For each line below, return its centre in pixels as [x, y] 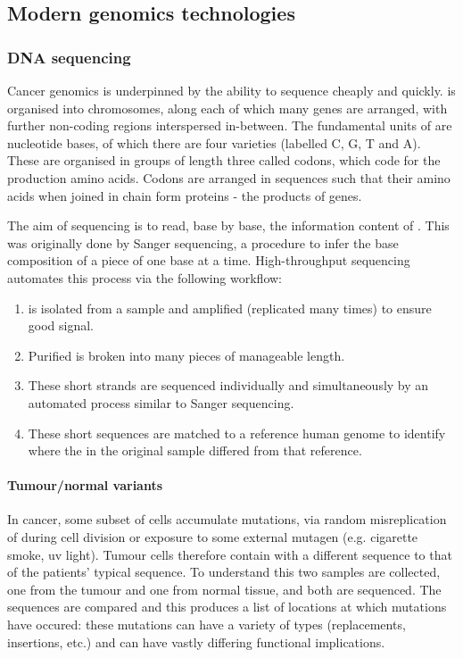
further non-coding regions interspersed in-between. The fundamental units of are [230, 125]
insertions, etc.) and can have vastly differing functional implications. [196, 641]
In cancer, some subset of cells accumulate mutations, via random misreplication [227, 519]
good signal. [61, 325]
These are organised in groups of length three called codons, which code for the [224, 160]
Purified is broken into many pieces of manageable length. [186, 355]
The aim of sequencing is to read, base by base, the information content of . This [228, 225]
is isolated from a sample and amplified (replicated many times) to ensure [230, 308]
